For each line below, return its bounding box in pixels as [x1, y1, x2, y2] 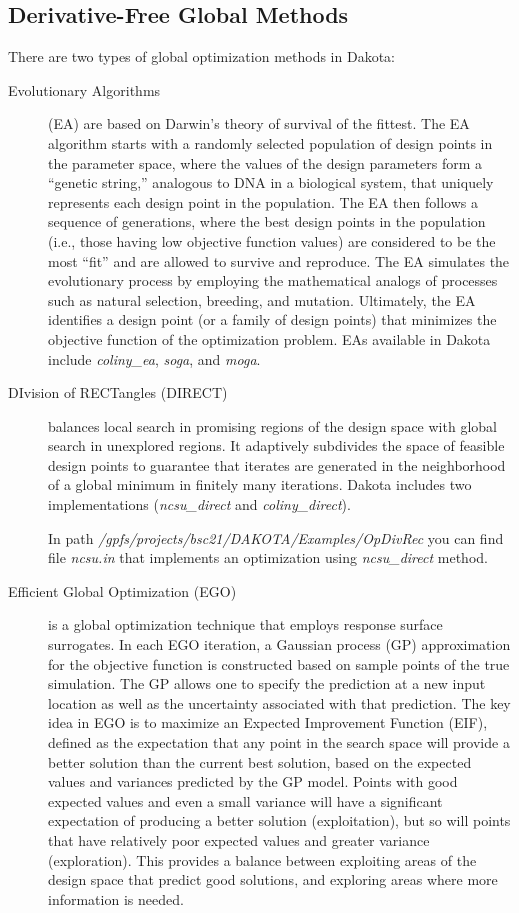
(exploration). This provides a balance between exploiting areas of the [48, 849, 477, 870]
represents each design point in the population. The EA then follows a [48, 191, 478, 212]
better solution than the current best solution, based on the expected [48, 751, 472, 772]
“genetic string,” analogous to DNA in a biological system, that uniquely [48, 172, 494, 193]
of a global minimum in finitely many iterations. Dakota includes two [48, 474, 472, 495]
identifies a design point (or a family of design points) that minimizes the [48, 309, 497, 330]
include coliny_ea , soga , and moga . [48, 348, 261, 369]
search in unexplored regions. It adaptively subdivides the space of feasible [48, 435, 505, 456]
